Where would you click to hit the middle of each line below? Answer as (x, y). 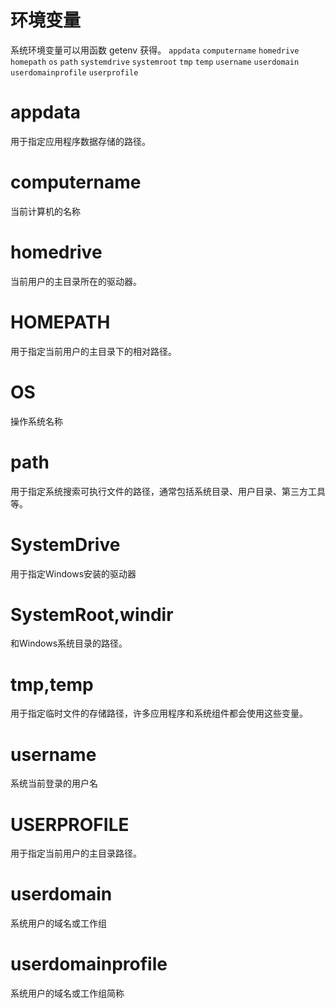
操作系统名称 (36, 421)
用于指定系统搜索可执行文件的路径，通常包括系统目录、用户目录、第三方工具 (168, 491)
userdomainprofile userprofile (74, 72)
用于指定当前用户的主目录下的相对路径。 (93, 351)
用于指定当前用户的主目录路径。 (76, 853)
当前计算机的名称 (45, 211)
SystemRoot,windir (92, 614)
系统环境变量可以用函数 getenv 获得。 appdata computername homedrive (155, 50)
